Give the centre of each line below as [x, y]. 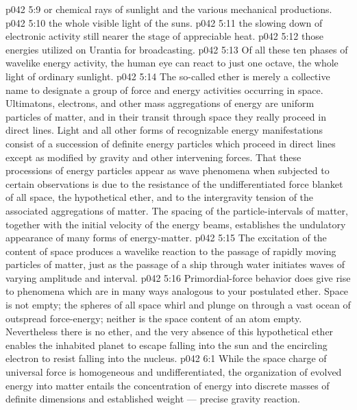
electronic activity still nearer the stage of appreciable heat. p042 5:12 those [164, 36]
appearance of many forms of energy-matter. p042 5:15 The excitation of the [166, 238]
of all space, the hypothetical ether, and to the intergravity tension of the [160, 197]
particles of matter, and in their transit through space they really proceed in [166, 116]
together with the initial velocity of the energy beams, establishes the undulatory [176, 224]
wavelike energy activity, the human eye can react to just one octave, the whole [172, 63]
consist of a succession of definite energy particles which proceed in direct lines [171, 143]
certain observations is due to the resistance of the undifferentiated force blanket [174, 183]
